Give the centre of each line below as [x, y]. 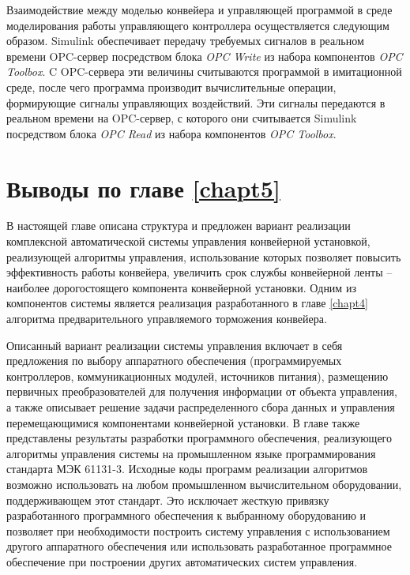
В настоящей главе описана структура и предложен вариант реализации [179, 225]
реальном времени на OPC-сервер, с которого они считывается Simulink [182, 118]
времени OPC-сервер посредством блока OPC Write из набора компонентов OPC [205, 56]
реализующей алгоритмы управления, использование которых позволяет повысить [204, 256]
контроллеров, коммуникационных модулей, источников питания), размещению [197, 376]
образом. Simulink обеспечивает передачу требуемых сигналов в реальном [185, 41]
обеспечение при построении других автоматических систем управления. [182, 561]
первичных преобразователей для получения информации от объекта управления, [202, 391]
